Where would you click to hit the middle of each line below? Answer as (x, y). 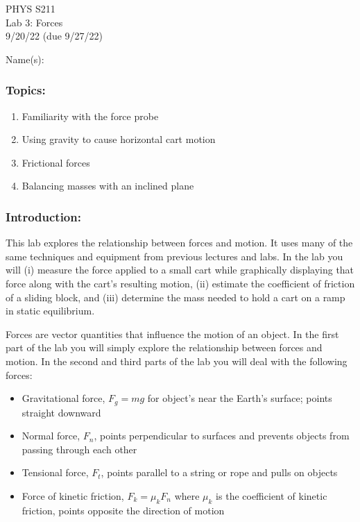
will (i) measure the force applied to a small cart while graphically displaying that (180, 270)
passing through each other (79, 449)
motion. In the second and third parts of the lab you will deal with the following (177, 361)
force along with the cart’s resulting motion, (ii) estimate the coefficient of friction (180, 283)
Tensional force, (55, 472)
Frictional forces (56, 162)
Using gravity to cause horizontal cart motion (119, 139)
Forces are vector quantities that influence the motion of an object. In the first (172, 334)
